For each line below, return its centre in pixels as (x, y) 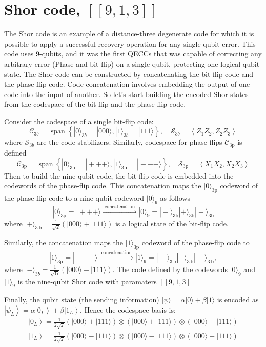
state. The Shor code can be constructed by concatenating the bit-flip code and (129, 74)
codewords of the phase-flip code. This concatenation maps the (103, 186)
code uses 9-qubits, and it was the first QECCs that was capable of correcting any (133, 54)
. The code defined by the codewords (170, 269)
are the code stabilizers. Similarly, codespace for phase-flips (129, 142)
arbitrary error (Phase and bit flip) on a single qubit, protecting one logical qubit (132, 63)
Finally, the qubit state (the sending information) (82, 300)
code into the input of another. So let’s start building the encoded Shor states (126, 94)
